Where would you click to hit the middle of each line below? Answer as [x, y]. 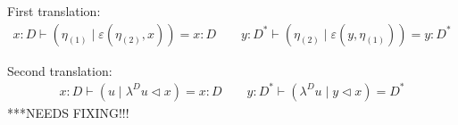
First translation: [54, 11]
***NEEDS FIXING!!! [68, 112]
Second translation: [60, 70]
